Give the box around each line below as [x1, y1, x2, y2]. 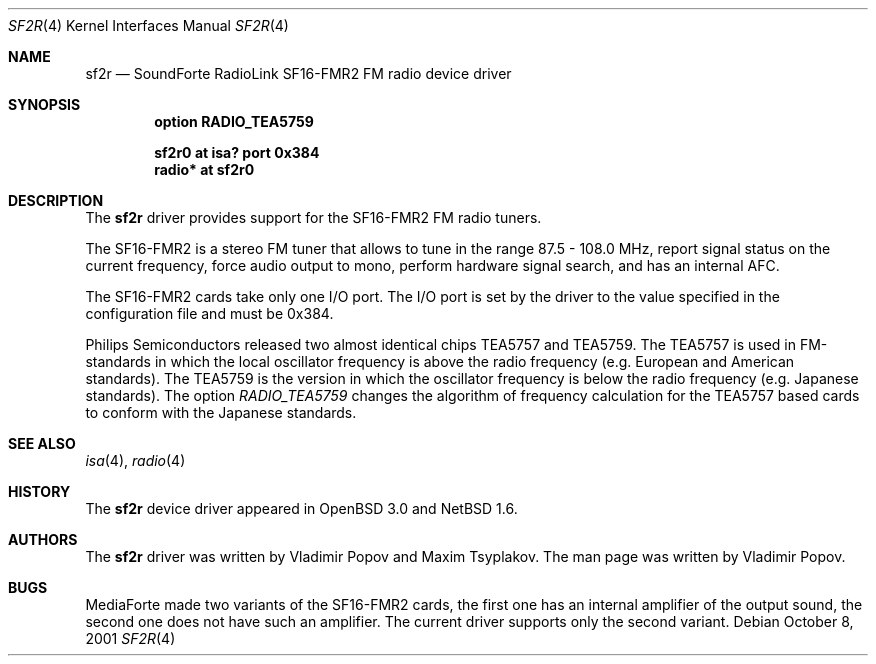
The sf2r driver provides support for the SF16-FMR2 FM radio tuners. [85, 209, 542, 226]
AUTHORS [8, 531, 78, 548]
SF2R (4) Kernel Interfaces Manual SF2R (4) [8, 17, 289, 34]
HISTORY [8, 483, 71, 500]
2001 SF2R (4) [85, 630, 176, 647]
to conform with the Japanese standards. [85, 404, 357, 421]
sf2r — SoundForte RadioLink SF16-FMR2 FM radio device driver [85, 65, 512, 82]
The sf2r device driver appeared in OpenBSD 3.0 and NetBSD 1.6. [85, 500, 518, 517]
